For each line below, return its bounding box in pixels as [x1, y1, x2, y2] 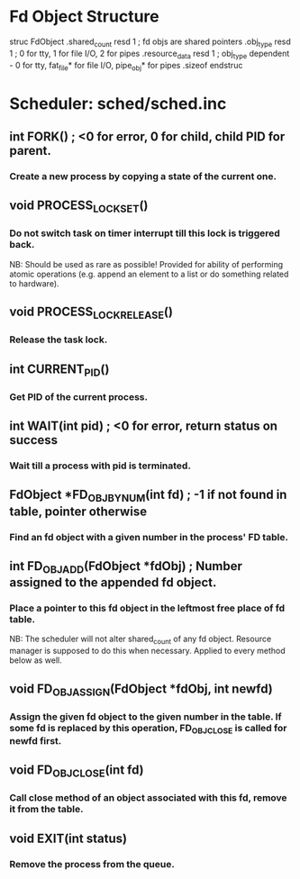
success [9, 432, 59, 448]
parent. [9, 142, 51, 159]
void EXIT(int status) [9, 830, 128, 846]
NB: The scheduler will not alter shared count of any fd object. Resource [9, 633, 272, 647]
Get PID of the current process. [9, 390, 149, 403]
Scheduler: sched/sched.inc [9, 93, 227, 113]
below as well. [9, 655, 63, 666]
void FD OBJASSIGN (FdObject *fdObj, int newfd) [9, 681, 273, 699]
